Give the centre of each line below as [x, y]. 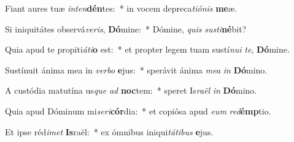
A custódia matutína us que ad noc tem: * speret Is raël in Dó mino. [131, 90]
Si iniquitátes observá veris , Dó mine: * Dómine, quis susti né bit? [126, 28]
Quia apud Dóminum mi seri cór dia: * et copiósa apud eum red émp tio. [138, 110]
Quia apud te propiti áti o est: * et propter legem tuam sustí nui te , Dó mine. [147, 49]
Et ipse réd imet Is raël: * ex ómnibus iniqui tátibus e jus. [109, 131]
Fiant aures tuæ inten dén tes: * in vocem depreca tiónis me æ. [121, 8]
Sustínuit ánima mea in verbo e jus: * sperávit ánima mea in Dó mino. [136, 69]
